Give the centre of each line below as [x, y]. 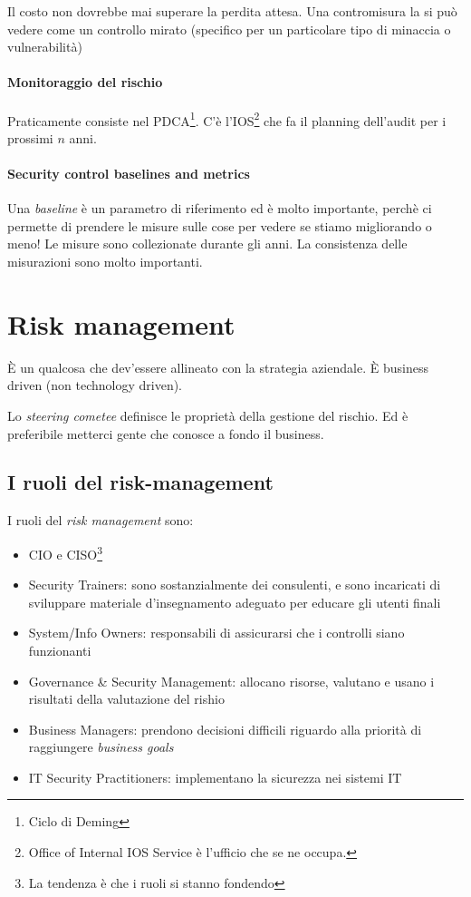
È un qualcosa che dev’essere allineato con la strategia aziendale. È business [218, 367]
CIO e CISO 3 [66, 552]
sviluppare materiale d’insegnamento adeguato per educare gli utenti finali [235, 602]
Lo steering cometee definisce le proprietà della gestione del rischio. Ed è [208, 415]
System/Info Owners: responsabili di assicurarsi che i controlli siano [216, 633]
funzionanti [60, 650]
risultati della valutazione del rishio [126, 699]
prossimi [30, 137]
